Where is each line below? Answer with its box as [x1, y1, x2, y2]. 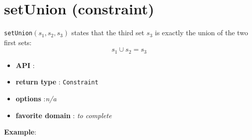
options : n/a [15, 93, 57, 104]
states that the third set [71, 27, 145, 38]
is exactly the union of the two [155, 27, 248, 38]
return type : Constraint [15, 76, 98, 87]
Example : [4, 127, 37, 137]
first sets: [4, 37, 32, 47]
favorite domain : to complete [15, 110, 112, 120]
